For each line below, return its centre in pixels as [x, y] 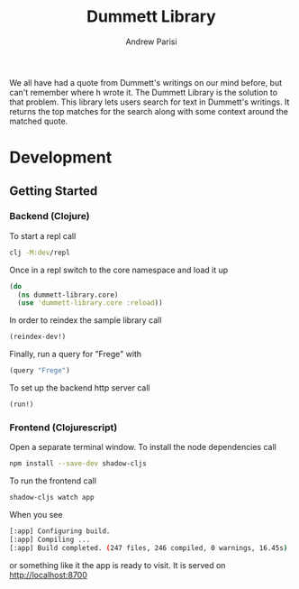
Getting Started [54, 191]
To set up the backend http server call [80, 388]
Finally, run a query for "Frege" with [76, 354]
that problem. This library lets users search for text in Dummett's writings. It [149, 102]
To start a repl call [43, 235]
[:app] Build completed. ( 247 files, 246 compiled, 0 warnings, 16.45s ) [149, 548]
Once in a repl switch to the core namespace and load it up [119, 270]
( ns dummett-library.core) [68, 295]
